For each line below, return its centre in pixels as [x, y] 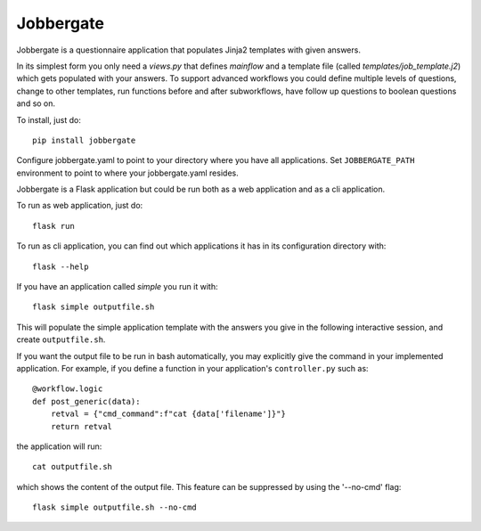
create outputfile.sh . [61, 339]
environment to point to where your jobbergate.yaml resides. [128, 173]
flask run [53, 226]
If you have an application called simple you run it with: [117, 287]
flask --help [61, 266]
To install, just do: [49, 119]
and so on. [36, 103]
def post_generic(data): [86, 401]
